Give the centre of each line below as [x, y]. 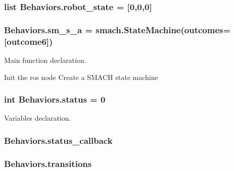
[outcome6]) [29, 41]
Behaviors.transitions [48, 163]
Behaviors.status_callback [58, 140]
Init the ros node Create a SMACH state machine [81, 77]
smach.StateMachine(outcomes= [163, 29]
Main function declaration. [45, 60]
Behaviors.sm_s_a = [49, 29]
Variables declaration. [38, 118]
